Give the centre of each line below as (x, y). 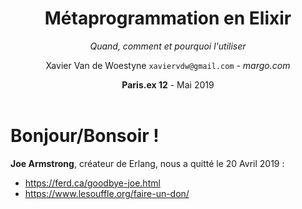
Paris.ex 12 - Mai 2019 (168, 84)
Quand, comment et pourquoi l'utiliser (168, 46)
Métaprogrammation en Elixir (168, 18)
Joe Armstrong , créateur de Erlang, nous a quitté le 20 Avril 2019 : (147, 163)
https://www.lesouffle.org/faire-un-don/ (107, 193)
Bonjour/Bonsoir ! (85, 135)
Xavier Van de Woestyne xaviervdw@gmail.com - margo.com (168, 65)
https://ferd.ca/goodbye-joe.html (92, 183)
